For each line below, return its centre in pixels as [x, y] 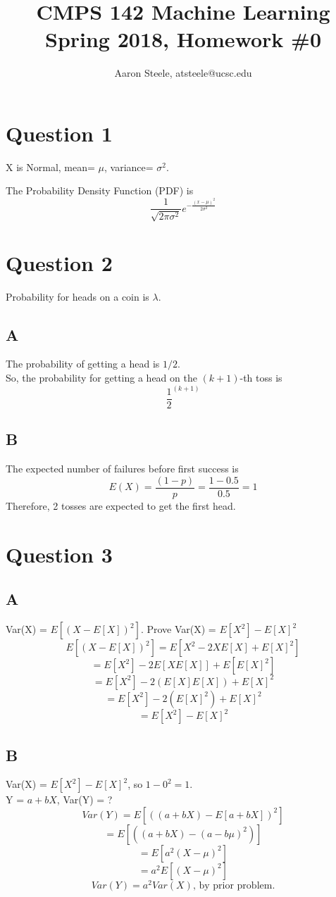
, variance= [129, 167]
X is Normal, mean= [50, 167]
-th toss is [261, 377]
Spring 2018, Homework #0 [183, 39]
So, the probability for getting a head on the [101, 377]
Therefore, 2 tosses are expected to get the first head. [121, 505]
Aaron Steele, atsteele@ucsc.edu [183, 73]
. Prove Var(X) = [178, 629]
